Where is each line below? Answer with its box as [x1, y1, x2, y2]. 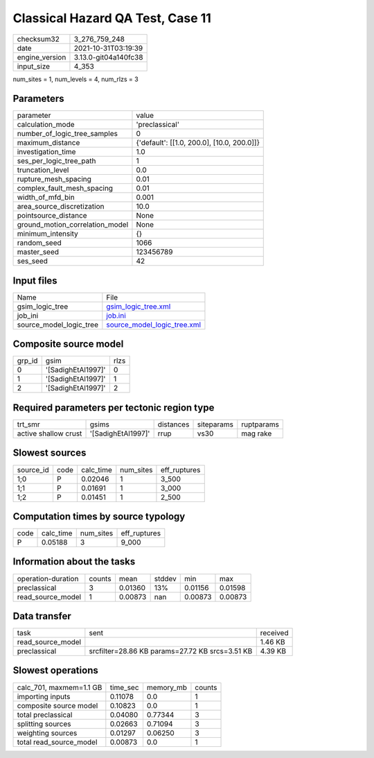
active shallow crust [17, 429, 82, 438]
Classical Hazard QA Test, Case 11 [12, 10, 211, 26]
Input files [12, 275, 58, 286]
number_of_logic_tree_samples [17, 129, 118, 139]
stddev [154, 574, 177, 583]
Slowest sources [12, 447, 87, 459]
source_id [17, 465, 49, 474]
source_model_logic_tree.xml [106, 320, 201, 329]
